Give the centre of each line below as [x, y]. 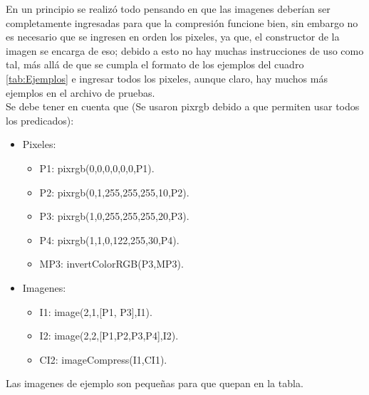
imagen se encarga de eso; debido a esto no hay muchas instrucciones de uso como [185, 50]
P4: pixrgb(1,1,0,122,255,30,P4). [109, 239]
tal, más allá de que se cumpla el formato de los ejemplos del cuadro [155, 64]
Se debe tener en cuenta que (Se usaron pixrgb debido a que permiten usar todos [183, 106]
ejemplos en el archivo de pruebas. [80, 92]
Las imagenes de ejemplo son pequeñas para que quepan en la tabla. [155, 383]
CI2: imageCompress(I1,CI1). [103, 359]
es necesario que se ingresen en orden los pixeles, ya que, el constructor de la [173, 37]
